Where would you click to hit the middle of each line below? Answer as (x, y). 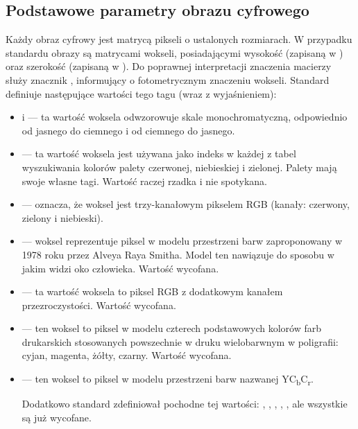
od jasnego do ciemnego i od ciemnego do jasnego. (128, 130)
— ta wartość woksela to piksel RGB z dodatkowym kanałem (152, 291)
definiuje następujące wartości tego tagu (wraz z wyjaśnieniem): (141, 93)
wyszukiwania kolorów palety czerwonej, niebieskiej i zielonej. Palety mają (179, 167)
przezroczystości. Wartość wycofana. (99, 305)
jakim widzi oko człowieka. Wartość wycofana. (120, 268)
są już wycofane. (57, 417)
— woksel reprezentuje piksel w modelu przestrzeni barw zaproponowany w (182, 241)
